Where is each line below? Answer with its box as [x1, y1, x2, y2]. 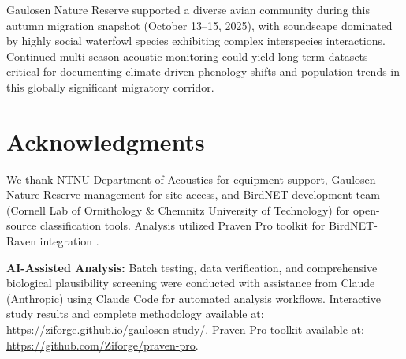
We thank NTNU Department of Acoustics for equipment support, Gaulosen [6, 170, 376, 187]
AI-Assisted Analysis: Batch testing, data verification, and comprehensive [6, 259, 378, 275]
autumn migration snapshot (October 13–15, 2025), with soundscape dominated [6, 17, 393, 33]
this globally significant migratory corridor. [6, 78, 214, 95]
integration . [39, 233, 99, 249]
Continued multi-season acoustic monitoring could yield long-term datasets [6, 47, 368, 64]
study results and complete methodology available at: [6, 305, 264, 322]
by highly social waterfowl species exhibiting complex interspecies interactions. [6, 32, 386, 49]
